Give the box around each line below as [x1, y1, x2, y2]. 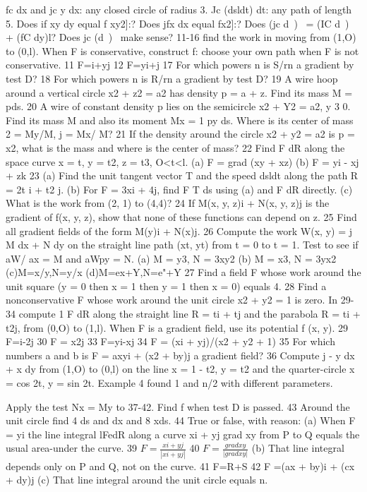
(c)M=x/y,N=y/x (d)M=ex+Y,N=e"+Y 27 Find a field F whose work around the [6, 265, 361, 280]
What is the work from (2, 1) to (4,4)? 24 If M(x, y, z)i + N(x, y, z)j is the [6, 196, 330, 210]
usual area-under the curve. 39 [6, 440, 138, 455]
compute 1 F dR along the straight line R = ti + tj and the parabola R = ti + [18, 306, 361, 321]
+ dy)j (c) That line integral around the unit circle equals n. [6, 472, 268, 487]
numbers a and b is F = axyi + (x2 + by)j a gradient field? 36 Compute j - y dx [6, 347, 355, 362]
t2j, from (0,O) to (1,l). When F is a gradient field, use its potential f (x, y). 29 [6, 320, 349, 335]
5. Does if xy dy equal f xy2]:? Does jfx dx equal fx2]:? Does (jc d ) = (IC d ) [6, 16, 349, 30]
